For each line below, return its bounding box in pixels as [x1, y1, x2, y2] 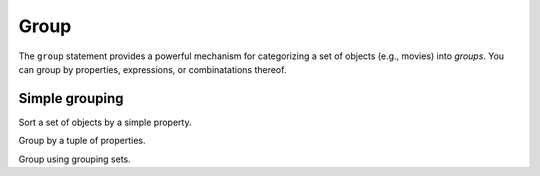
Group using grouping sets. [18, 153, 131, 165]
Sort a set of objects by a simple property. [18, 116, 192, 128]
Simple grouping [18, 90, 124, 107]
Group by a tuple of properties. [18, 135, 146, 147]
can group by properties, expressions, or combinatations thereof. [18, 63, 287, 75]
